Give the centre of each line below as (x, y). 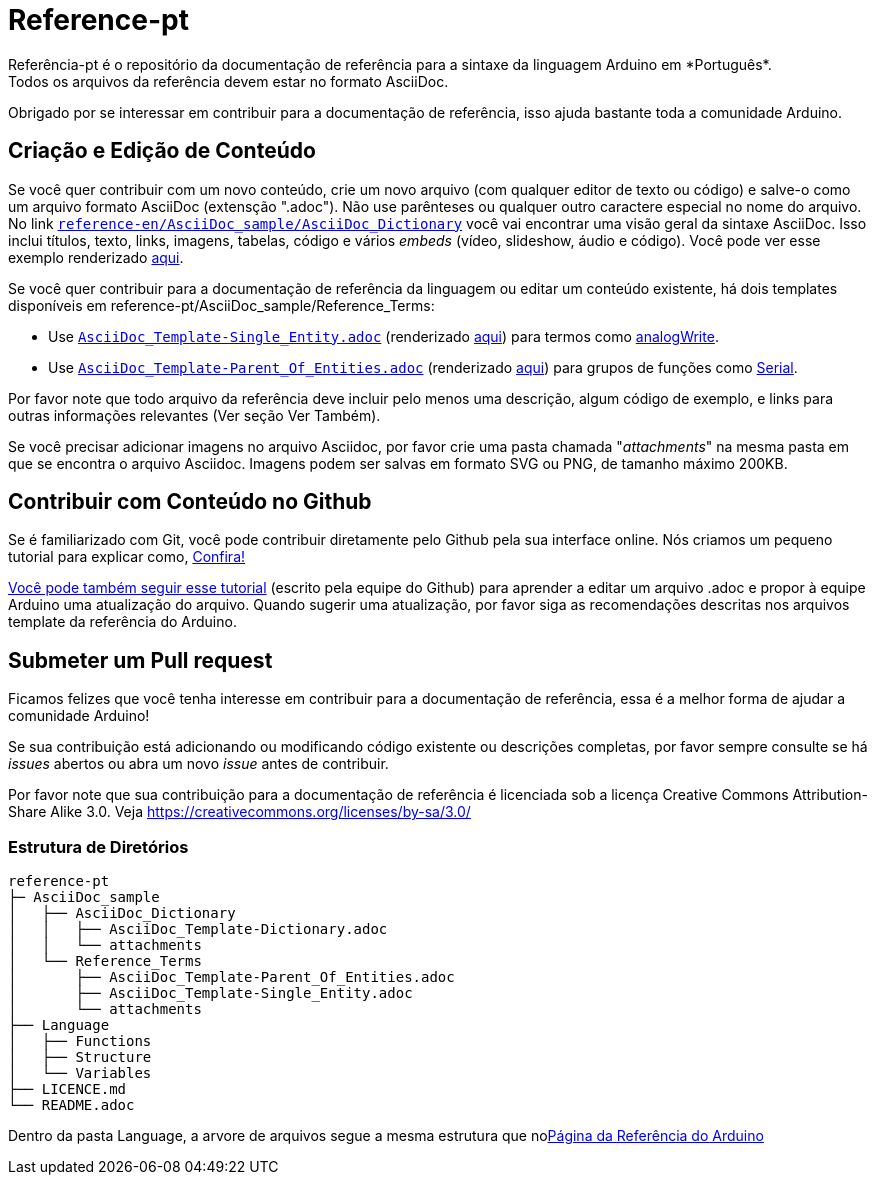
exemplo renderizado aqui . (96, 257)
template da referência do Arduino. (122, 622)
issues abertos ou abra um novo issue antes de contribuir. (198, 764)
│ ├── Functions (80, 1041)
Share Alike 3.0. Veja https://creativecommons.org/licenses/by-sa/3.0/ (239, 812)
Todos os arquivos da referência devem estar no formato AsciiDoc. (228, 81)
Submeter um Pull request (140, 660)
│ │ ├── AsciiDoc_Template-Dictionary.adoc (198, 929)
